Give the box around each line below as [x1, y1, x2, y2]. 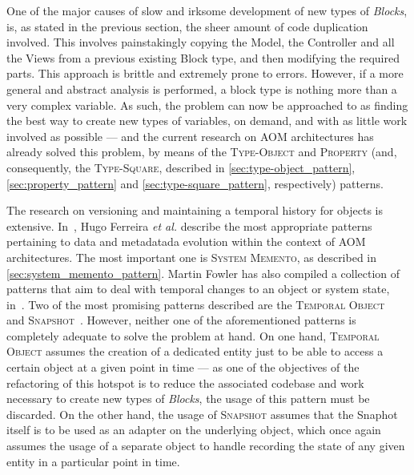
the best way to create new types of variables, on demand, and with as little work [6, 112, 408, 129]
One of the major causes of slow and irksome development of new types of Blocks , [6, 2, 408, 18]
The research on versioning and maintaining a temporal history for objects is [6, 202, 384, 219]
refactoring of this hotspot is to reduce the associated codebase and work [6, 374, 364, 391]
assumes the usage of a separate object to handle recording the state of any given [6, 437, 405, 454]
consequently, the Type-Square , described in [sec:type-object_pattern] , [6, 159, 356, 175]
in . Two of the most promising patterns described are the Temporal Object [6, 296, 385, 312]
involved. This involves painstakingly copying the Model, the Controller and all [6, 34, 395, 50]
